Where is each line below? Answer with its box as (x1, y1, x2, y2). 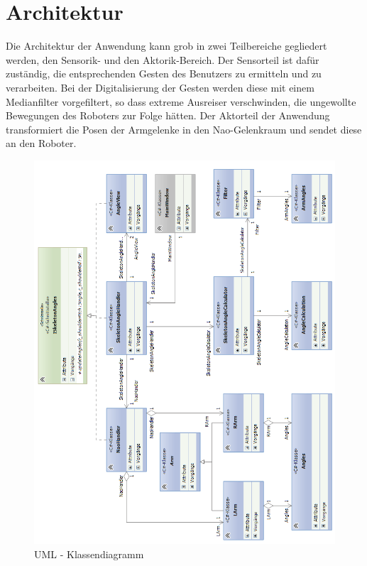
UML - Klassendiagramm (34, 546, 144, 561)
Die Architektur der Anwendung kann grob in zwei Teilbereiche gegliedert (6, 38, 327, 53)
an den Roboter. (6, 136, 77, 151)
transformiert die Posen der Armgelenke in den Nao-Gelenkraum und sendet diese (6, 121, 362, 136)
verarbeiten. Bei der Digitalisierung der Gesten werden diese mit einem (6, 80, 314, 94)
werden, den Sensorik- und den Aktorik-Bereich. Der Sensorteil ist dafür (6, 52, 319, 67)
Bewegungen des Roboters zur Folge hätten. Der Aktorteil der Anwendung (6, 108, 330, 123)
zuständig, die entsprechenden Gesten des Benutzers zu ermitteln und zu (6, 66, 322, 81)
